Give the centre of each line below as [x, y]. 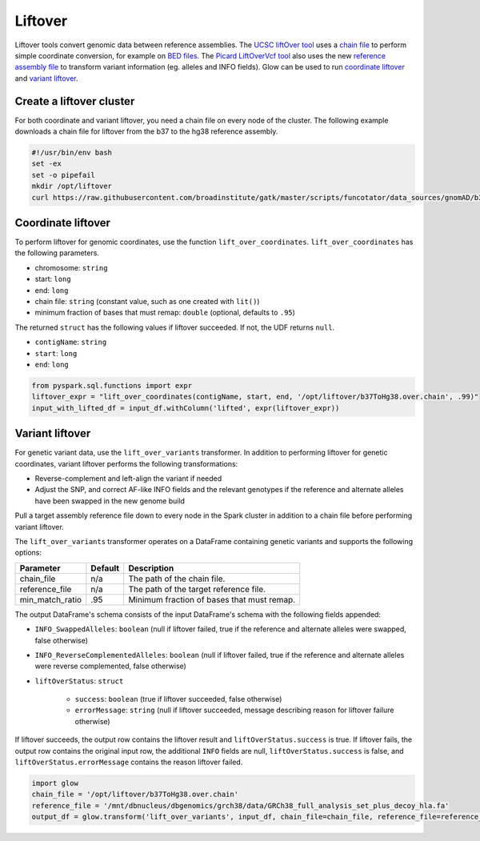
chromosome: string [71, 267]
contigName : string [71, 342]
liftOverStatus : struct [79, 681]
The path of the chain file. [177, 579]
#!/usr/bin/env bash [72, 152]
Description [151, 568]
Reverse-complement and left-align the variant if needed [128, 479]
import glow [55, 783]
